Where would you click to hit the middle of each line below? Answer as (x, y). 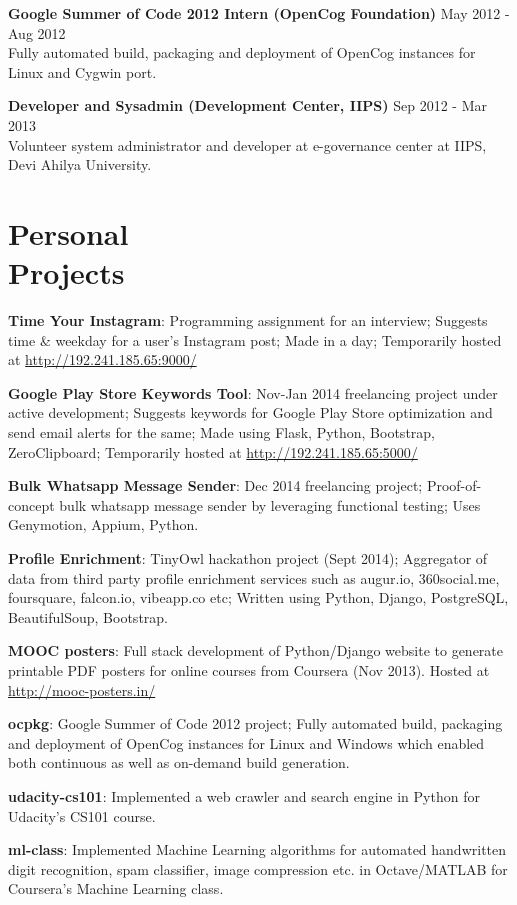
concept (31, 504)
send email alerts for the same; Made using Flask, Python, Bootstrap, (221, 432)
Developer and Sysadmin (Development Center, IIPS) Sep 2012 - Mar (247, 105)
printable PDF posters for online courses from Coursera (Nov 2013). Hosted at (249, 669)
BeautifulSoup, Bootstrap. (88, 616)
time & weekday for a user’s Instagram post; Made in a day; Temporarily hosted (255, 339)
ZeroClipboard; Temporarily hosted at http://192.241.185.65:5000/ (213, 451)
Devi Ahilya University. (80, 164)
